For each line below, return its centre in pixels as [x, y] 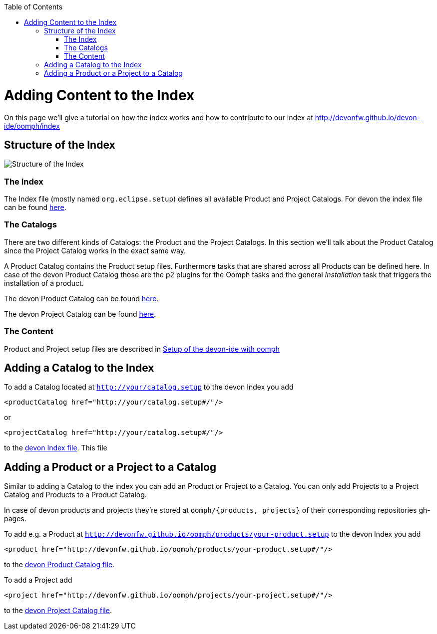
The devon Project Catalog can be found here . [80, 314]
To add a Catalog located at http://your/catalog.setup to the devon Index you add [149, 387]
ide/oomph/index [32, 126]
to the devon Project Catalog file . [58, 611]
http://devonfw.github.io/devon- [368, 117]
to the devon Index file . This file [56, 448]
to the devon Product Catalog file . [59, 565]
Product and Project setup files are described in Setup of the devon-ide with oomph [142, 349]
